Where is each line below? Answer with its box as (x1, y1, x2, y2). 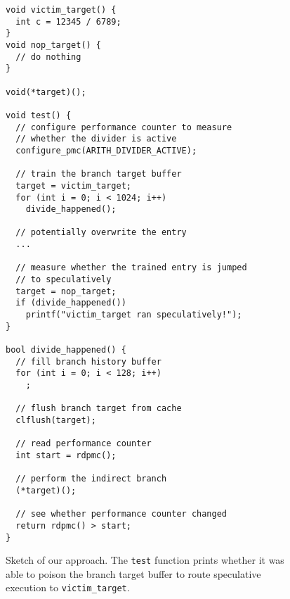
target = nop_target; (15, 286, 117, 296)
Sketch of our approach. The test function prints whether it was (6, 553, 284, 567)
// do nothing (15, 51, 81, 62)
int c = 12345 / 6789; (15, 16, 121, 27)
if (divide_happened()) (15, 298, 126, 308)
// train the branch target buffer (15, 169, 182, 179)
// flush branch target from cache (15, 403, 182, 414)
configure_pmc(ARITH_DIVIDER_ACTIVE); (15, 145, 197, 156)
